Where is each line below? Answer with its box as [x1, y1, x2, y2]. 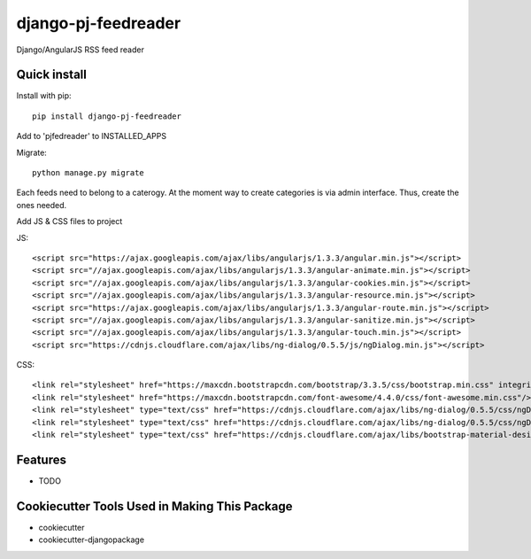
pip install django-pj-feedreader [32, 111, 181, 121]
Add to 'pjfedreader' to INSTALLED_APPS [16, 131, 167, 142]
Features [16, 452, 66, 467]
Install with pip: [16, 90, 72, 101]
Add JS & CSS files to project [16, 216, 123, 227]
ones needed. [16, 199, 67, 210]
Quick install [16, 67, 88, 82]
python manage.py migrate [32, 168, 145, 178]
